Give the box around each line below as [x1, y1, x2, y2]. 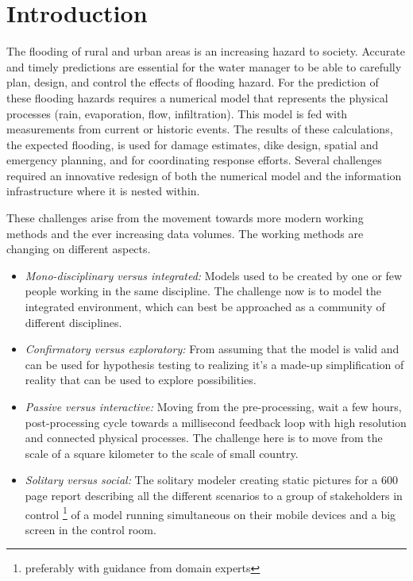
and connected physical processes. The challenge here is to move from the [25, 429, 383, 446]
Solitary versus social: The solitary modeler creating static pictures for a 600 [25, 471, 398, 488]
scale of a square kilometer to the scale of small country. [25, 444, 299, 461]
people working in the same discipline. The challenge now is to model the [25, 283, 382, 299]
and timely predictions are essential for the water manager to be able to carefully [6, 58, 402, 75]
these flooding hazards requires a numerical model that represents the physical [6, 89, 388, 106]
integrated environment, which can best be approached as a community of [25, 298, 385, 315]
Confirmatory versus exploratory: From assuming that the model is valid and [25, 341, 399, 357]
